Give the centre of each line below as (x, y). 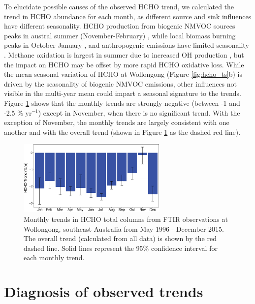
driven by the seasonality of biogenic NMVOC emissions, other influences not (121, 83)
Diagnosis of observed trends (104, 291)
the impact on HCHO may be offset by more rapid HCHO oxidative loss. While (124, 64)
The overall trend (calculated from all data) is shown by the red (120, 238)
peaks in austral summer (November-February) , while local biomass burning (120, 35)
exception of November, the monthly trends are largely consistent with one (117, 122)
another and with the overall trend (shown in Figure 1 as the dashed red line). (122, 132)
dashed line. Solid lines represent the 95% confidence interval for (121, 248)
